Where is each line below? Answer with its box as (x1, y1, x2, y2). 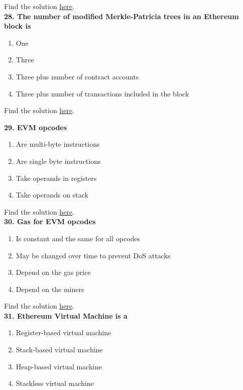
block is (4, 21, 31, 31)
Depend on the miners (16, 283, 84, 294)
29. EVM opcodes (4, 122, 67, 132)
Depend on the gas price (16, 267, 91, 277)
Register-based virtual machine (16, 327, 111, 338)
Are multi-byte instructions (16, 139, 100, 149)
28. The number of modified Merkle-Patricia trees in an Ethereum (4, 11, 239, 21)
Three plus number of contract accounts (16, 71, 139, 81)
